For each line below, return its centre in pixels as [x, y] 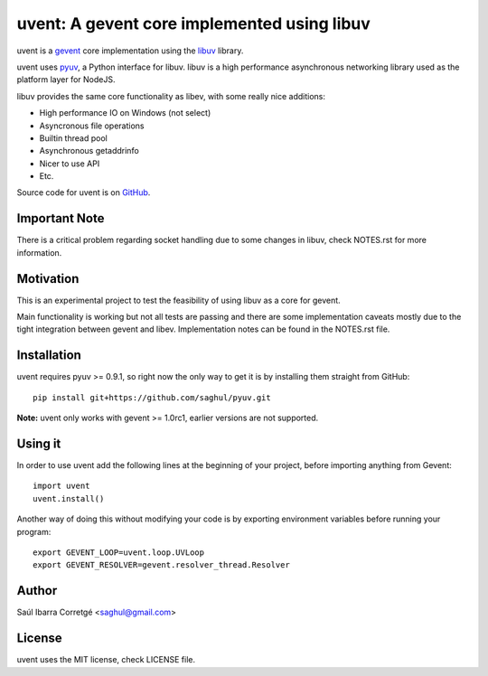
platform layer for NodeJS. [66, 80]
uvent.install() [69, 498]
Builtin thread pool [73, 138]
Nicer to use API [70, 164]
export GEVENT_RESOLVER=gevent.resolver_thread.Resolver [162, 565]
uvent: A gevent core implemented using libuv [193, 23]
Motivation [48, 279]
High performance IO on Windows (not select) [125, 113]
